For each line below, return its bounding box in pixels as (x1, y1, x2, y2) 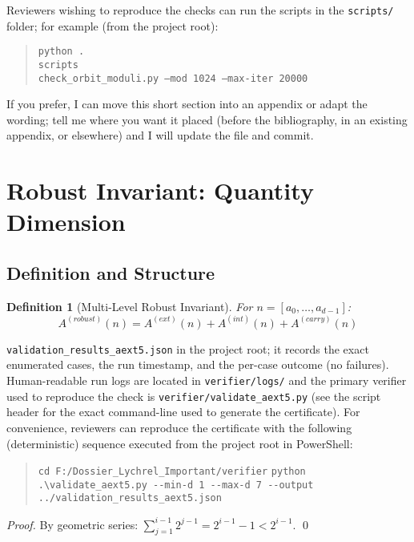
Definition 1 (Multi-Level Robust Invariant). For (6, 297, 253, 314)
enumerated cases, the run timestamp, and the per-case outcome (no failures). (6, 356, 389, 373)
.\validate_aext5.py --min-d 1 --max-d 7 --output (38, 479, 314, 491)
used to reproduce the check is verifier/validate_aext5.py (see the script (6, 387, 381, 404)
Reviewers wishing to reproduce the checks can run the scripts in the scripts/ (6, 2, 394, 18)
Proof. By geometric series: (6, 516, 139, 532)
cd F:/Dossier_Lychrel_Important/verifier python (38, 466, 306, 478)
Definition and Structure (6, 260, 215, 285)
